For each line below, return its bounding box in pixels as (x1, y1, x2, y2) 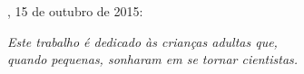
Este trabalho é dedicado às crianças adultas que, (7, 32, 278, 51)
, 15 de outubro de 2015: (7, 2, 143, 20)
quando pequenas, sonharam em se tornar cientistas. (7, 50, 299, 69)
